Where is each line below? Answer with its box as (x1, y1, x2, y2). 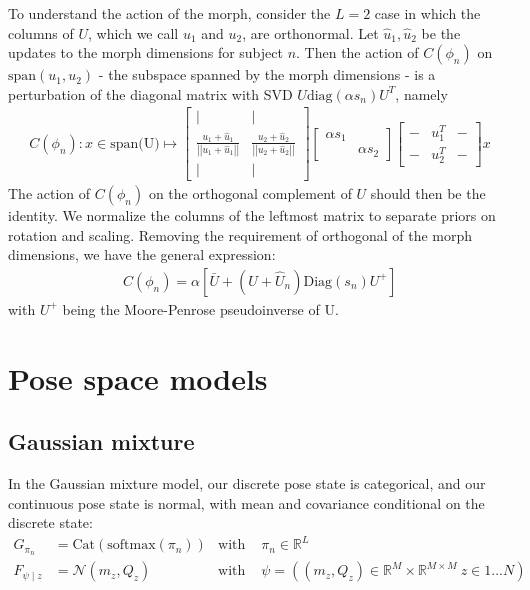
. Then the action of (296, 42, 419, 63)
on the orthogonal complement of (148, 183, 352, 204)
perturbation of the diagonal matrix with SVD (8, 83, 293, 104)
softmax (107, 538, 156, 553)
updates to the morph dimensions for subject (8, 42, 283, 63)
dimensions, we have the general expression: (8, 244, 276, 265)
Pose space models (8, 357, 268, 398)
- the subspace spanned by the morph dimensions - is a (98, 64, 436, 85)
